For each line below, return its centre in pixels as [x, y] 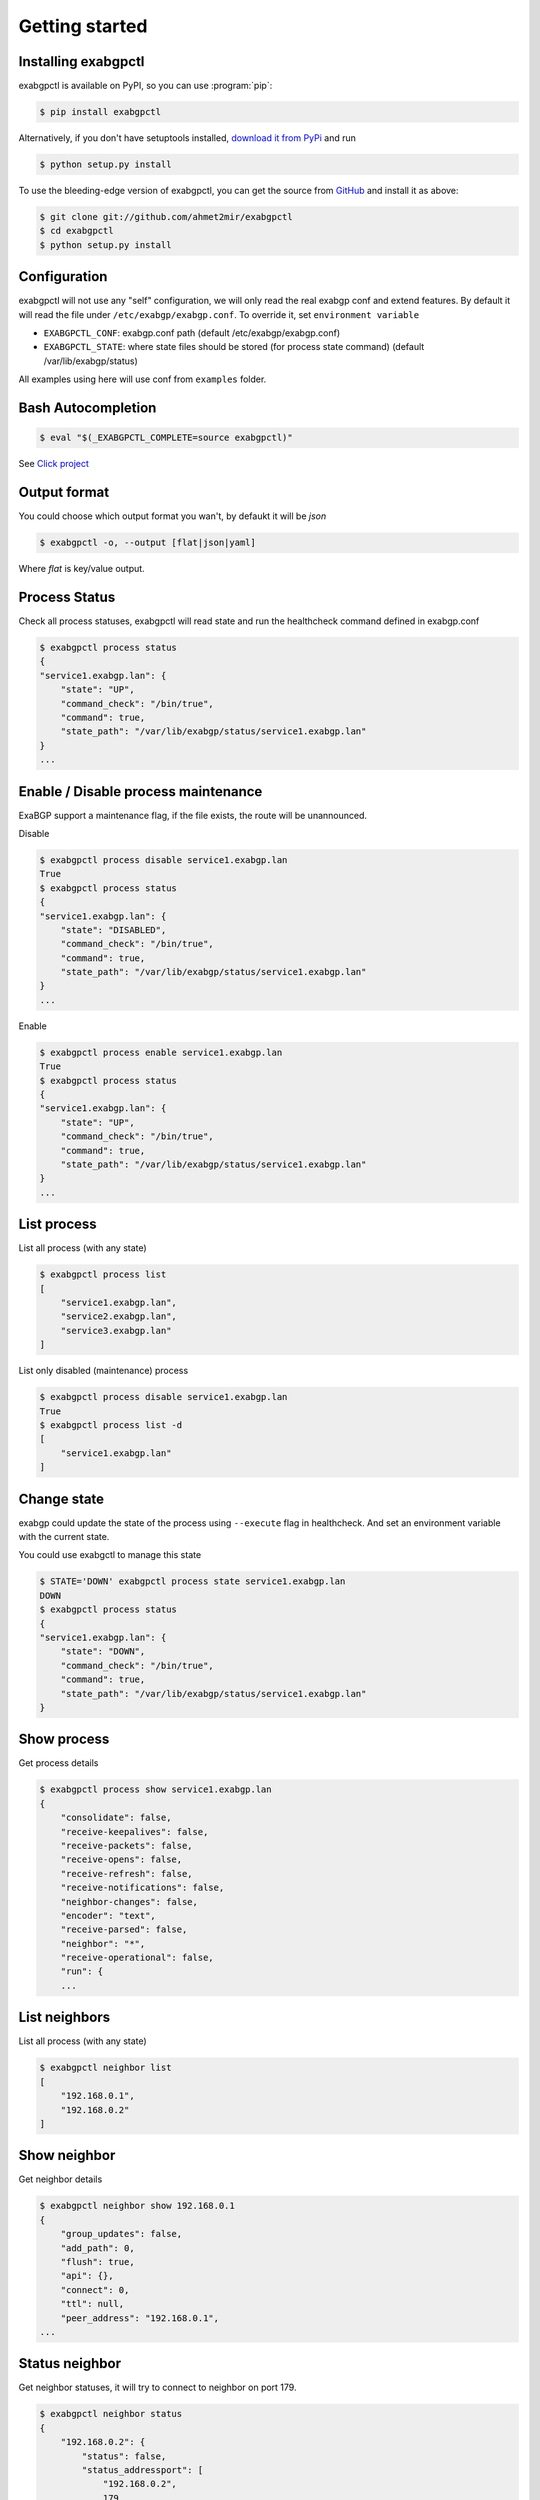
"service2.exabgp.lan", [118, 1316]
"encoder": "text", [108, 1915]
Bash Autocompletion [87, 408]
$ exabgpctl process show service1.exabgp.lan [155, 1789]
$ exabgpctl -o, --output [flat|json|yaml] [148, 543]
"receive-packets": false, [127, 1845]
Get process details [58, 1763]
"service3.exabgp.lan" [116, 1330]
